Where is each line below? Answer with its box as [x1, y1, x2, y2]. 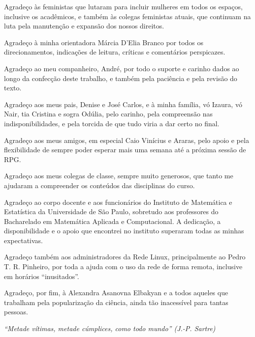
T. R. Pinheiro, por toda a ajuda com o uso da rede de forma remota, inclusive [4, 261, 243, 272]
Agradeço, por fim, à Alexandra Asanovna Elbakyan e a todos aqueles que [4, 287, 228, 298]
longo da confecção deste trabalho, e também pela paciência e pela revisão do [4, 73, 237, 83]
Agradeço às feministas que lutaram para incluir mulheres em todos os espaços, [4, 1, 243, 11]
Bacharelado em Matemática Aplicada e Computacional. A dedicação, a [4, 216, 221, 226]
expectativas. [4, 235, 43, 245]
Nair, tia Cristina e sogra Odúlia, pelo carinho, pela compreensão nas [4, 109, 213, 119]
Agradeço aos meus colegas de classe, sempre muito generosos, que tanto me [4, 170, 233, 181]
